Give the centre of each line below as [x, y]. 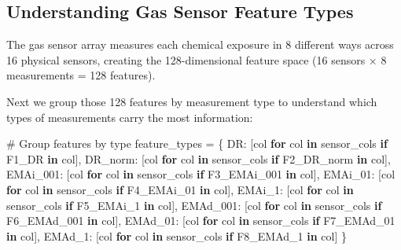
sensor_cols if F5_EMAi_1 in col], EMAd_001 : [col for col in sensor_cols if [194, 205]
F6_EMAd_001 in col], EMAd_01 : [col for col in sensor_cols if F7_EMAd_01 [201, 221]
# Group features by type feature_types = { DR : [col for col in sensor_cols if [197, 143]
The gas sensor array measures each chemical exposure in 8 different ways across [200, 44]
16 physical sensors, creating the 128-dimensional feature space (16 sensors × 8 [197, 59]
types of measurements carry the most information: [130, 117]
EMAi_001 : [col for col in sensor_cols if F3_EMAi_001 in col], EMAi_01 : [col [201, 174]
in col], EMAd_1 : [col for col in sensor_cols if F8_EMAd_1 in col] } [177, 235]
